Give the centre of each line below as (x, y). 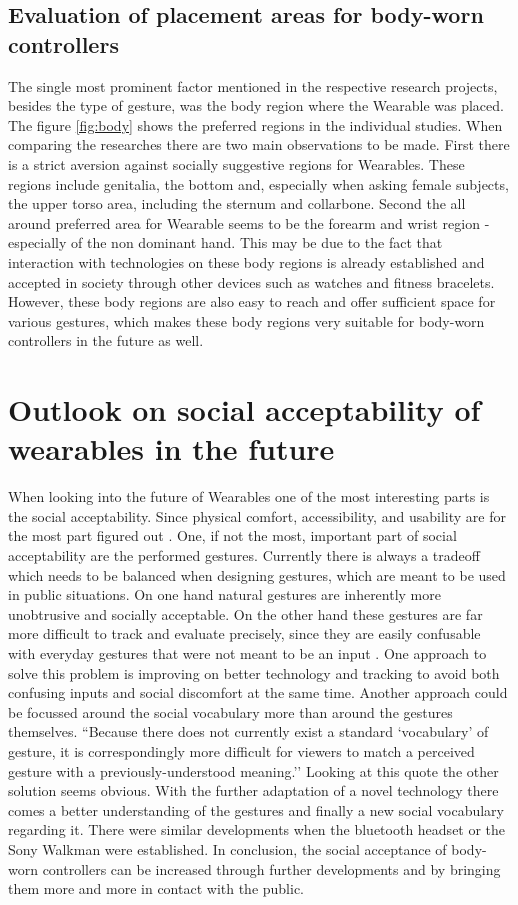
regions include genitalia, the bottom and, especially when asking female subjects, (258, 183)
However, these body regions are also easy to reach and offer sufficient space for (252, 301)
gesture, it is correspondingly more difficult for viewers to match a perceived (241, 750)
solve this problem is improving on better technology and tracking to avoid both (254, 672)
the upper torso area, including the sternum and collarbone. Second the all (237, 203)
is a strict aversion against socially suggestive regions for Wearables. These (236, 163)
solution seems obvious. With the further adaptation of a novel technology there (253, 790)
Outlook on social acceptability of (244, 409)
